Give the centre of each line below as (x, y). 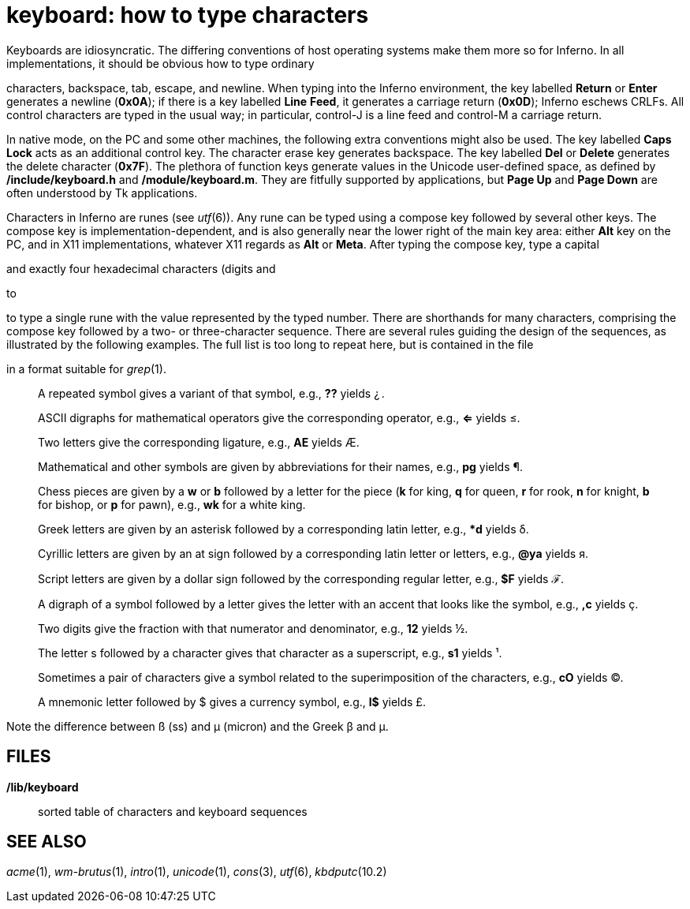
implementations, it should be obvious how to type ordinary (160, 63)
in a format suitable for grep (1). (86, 368)
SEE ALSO (47, 842)
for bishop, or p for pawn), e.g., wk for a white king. (172, 504)
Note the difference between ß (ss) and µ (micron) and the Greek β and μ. (198, 726)
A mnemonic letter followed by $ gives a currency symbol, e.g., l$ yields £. (232, 701)
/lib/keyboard (43, 787)
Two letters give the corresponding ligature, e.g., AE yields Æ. (199, 442)
